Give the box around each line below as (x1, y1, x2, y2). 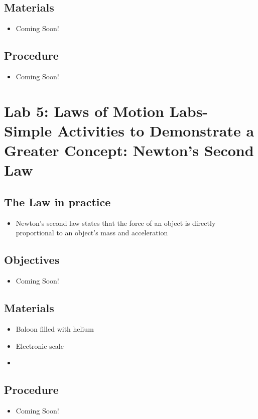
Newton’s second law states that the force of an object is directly (16, 217, 216, 228)
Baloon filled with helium (16, 323, 94, 334)
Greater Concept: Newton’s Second (4, 140, 254, 161)
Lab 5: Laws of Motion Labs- (4, 100, 208, 121)
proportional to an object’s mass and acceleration (16, 227, 168, 238)
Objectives (4, 252, 60, 267)
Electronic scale (16, 340, 64, 351)
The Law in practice (4, 194, 111, 209)
